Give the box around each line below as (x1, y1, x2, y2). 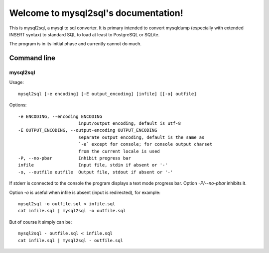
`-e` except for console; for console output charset (78, 142, 213, 147)
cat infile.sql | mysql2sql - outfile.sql (18, 238, 124, 243)
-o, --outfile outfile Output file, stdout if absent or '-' (18, 169, 173, 175)
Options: (9, 102, 27, 108)
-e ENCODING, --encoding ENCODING (18, 113, 102, 119)
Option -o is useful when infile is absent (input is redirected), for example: (9, 189, 160, 195)
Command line (9, 54, 56, 62)
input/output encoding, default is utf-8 (78, 121, 181, 126)
